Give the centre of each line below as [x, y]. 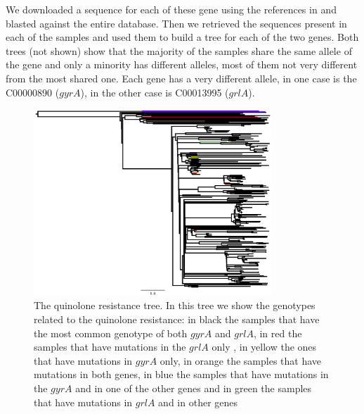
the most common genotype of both [111, 333]
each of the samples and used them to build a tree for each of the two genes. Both [182, 37]
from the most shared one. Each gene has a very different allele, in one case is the [181, 78]
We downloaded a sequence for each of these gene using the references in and [171, 9]
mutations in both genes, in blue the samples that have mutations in [181, 374]
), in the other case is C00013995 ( [155, 92]
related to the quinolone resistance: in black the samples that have [177, 319]
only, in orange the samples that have [241, 360]
